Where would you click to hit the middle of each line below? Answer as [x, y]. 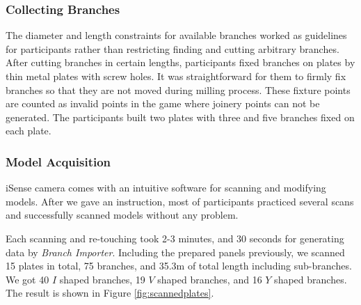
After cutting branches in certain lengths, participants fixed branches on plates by [180, 62]
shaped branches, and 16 [210, 279]
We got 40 [27, 279]
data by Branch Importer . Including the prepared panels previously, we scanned [175, 252]
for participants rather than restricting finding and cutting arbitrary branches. [173, 48]
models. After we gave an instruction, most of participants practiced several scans [180, 201]
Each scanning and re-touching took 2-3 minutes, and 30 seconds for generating [175, 238]
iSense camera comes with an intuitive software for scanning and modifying [166, 188]
